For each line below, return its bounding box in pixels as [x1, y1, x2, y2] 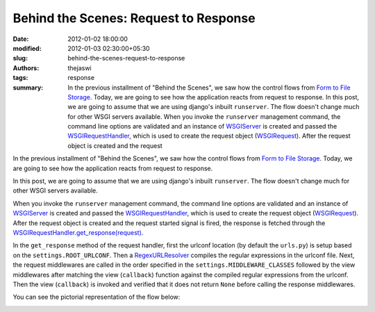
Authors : [12, 63, 40, 72]
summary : [12, 83, 44, 92]
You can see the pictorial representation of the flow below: [12, 293, 181, 302]
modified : [12, 44, 42, 52]
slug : [12, 54, 28, 63]
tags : [12, 74, 28, 82]
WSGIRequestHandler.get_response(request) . [12, 228, 144, 236]
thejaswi [67, 63, 92, 72]
